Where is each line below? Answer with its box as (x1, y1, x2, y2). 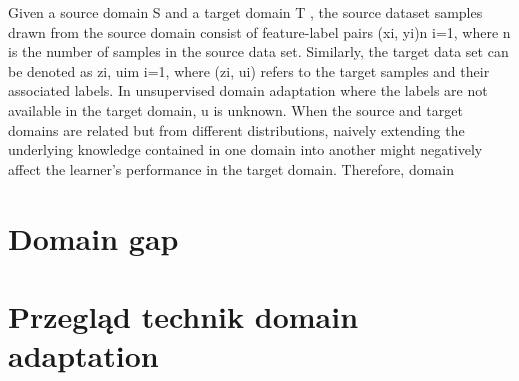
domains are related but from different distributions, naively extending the (8, 119, 465, 140)
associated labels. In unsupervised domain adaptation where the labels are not (8, 80, 488, 101)
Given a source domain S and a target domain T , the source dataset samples (8, 2, 483, 22)
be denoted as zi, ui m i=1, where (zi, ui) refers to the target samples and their (8, 60, 490, 81)
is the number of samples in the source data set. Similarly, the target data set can (8, 41, 509, 62)
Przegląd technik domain (8, 295, 359, 336)
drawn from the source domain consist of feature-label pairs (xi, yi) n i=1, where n (8, 21, 511, 42)
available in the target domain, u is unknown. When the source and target (8, 99, 463, 120)
